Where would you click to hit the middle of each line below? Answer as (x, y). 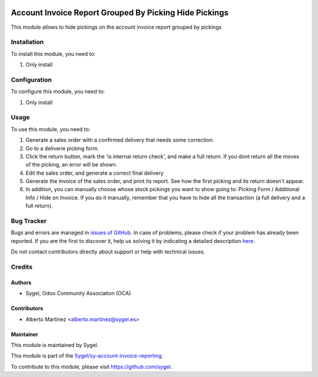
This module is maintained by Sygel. (55, 345)
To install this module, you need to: (53, 54)
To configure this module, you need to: (58, 92)
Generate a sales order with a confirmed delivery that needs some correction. (120, 140)
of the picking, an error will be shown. (72, 165)
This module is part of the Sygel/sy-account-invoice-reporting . (87, 356)
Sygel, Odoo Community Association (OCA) (78, 293)
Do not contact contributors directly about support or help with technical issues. (108, 252)
